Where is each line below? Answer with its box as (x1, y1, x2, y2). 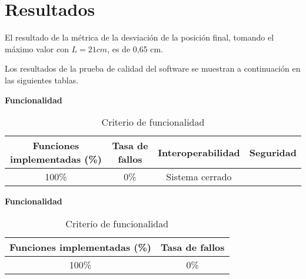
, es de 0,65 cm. (107, 42, 164, 55)
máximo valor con (5, 42, 69, 55)
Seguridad (249, 145, 297, 159)
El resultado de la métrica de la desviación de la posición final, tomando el (5, 31, 274, 43)
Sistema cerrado (166, 170, 232, 184)
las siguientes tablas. (5, 73, 79, 86)
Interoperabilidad (158, 145, 240, 159)
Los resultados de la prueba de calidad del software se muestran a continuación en (5, 62, 301, 75)
